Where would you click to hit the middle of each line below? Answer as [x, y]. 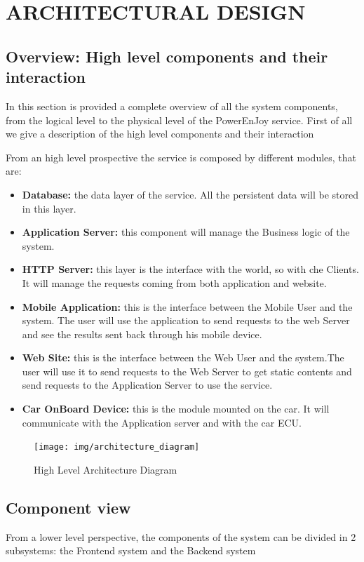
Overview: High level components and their [167, 56]
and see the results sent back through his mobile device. [142, 334]
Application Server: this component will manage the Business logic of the [186, 232]
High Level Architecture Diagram [106, 469]
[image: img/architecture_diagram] [117, 447]
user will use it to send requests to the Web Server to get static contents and [187, 371]
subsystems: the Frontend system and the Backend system [131, 550]
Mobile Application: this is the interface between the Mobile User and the [187, 306]
